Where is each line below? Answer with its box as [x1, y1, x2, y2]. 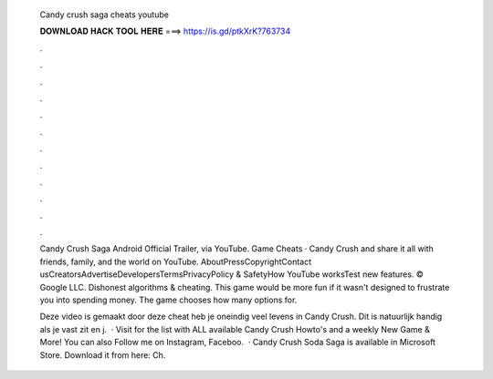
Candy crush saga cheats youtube [39, 9, 169, 20]
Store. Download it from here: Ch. [39, 349, 166, 360]
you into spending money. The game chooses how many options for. [39, 294, 298, 305]
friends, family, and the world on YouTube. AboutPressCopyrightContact [39, 256, 312, 267]
